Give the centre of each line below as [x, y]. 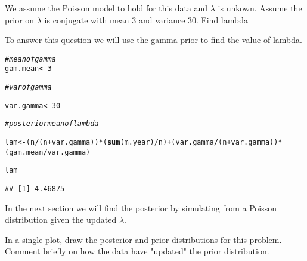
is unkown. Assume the [260, 8]
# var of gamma [28, 87]
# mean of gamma [30, 59]
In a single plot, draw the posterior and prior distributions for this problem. [143, 239]
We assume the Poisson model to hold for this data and [106, 8]
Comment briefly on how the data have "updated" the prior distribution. [137, 251]
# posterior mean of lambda [52, 124]
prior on [20, 19]
